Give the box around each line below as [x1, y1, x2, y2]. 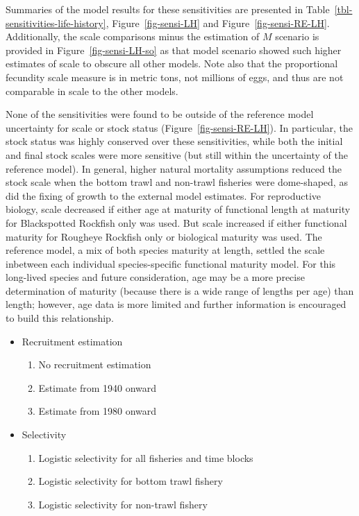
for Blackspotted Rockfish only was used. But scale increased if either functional [6, 215, 347, 230]
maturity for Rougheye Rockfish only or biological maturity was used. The [6, 229, 322, 243]
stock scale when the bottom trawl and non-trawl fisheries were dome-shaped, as [6, 175, 348, 189]
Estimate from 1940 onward [38, 380, 157, 395]
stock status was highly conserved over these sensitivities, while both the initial [6, 134, 343, 148]
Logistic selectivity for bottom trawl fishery [38, 474, 223, 488]
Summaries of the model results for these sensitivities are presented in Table [6, 2, 330, 16]
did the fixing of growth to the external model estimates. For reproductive [6, 188, 322, 203]
